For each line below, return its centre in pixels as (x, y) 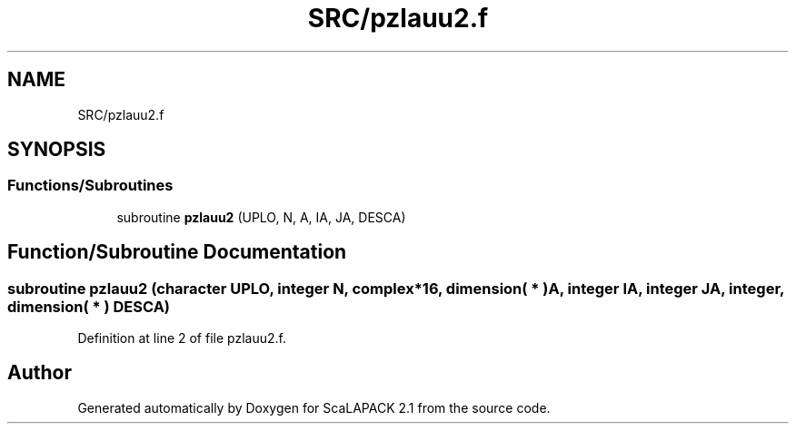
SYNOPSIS (57, 150)
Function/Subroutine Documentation (177, 252)
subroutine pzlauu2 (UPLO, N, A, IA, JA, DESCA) (261, 217)
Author (40, 373)
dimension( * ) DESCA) (89, 306)
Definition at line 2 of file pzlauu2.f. (182, 338)
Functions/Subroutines (90, 186)
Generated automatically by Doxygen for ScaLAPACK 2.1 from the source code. (314, 407)
